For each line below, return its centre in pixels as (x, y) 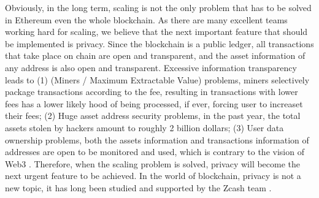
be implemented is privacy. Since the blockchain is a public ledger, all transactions (159, 43)
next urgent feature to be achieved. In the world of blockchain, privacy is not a (153, 176)
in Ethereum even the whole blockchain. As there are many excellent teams (146, 19)
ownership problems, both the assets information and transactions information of (157, 139)
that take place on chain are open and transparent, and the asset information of (155, 55)
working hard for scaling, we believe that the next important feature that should (156, 32)
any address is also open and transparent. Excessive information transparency (151, 67)
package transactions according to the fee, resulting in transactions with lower (152, 92)
